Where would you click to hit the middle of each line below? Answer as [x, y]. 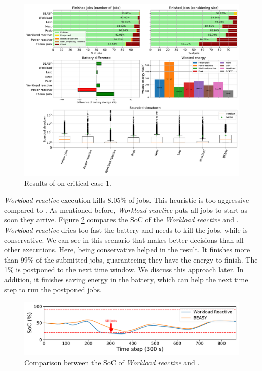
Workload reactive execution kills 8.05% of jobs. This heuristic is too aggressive [127, 200]
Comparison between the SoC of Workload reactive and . [112, 362]
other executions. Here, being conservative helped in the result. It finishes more [127, 250]
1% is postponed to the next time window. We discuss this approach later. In [124, 269]
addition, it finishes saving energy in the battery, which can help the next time [126, 280]
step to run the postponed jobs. [53, 289]
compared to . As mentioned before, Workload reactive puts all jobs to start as [126, 210]
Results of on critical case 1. [68, 183]
